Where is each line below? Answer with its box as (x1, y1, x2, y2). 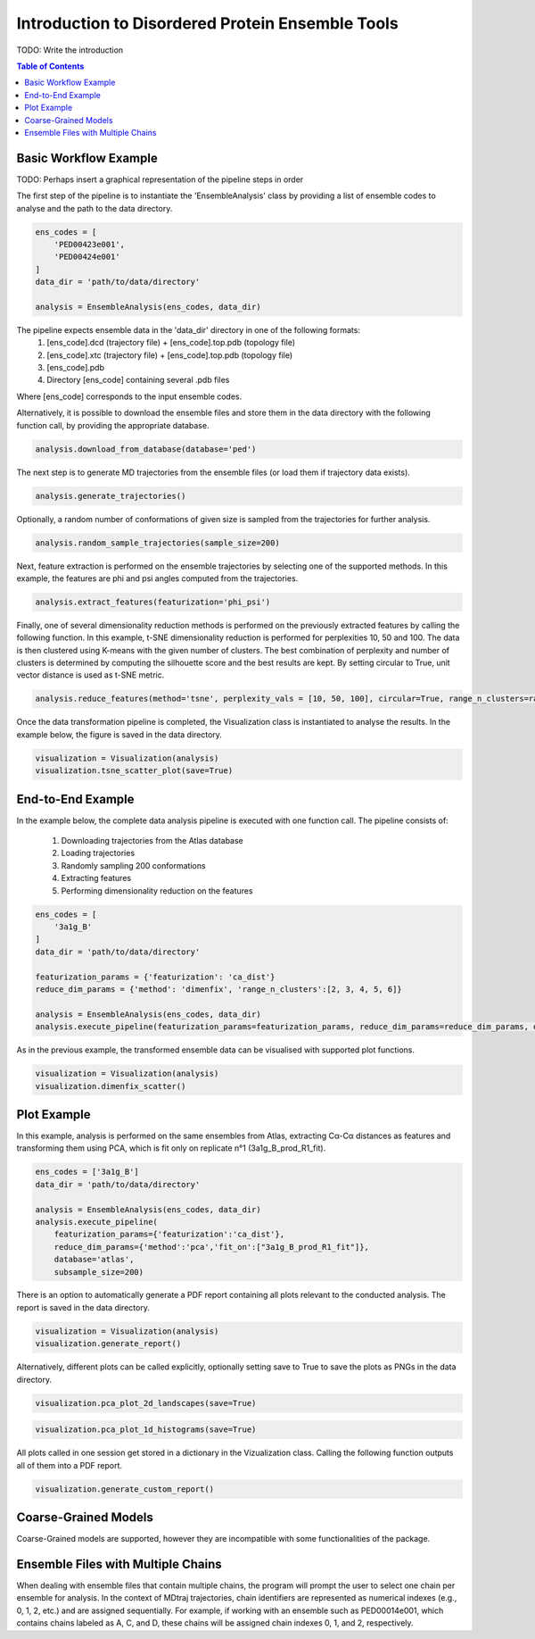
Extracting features (61, 873, 132, 884)
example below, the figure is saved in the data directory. (16, 728, 223, 740)
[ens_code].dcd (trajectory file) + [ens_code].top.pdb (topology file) (46, 337, 296, 348)
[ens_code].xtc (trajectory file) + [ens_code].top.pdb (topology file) (46, 349, 293, 361)
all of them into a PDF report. (16, 1460, 123, 1470)
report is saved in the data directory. (16, 1302, 151, 1312)
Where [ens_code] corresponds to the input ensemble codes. (16, 391, 243, 402)
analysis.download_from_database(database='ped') (35, 444, 257, 454)
